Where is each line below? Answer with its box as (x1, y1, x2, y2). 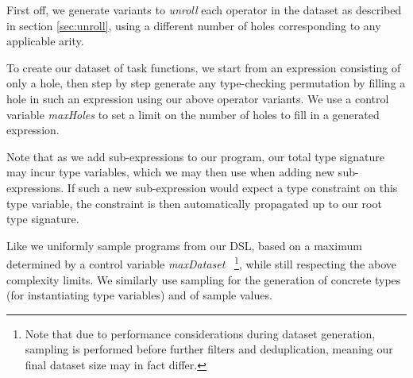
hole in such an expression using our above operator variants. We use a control (6, 90, 389, 106)
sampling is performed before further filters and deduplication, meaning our (25, 341, 393, 357)
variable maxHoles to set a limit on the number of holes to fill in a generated (6, 106, 380, 122)
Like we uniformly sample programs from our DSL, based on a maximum (6, 237, 362, 253)
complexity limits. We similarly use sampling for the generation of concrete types (6, 271, 401, 287)
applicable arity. (6, 33, 84, 49)
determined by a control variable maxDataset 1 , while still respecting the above (6, 253, 397, 272)
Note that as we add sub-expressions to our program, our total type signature (6, 148, 384, 164)
